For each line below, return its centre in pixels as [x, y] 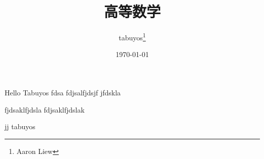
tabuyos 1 [132, 37]
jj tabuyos [20, 126]
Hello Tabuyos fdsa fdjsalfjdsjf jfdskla [63, 92]
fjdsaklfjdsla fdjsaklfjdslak [45, 109]
